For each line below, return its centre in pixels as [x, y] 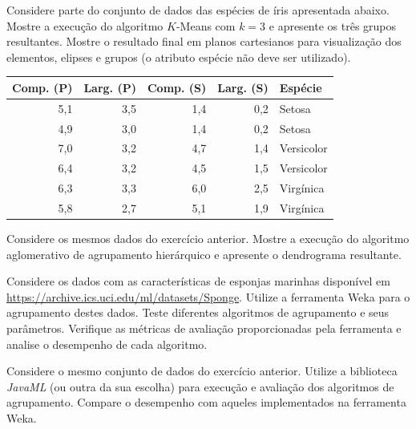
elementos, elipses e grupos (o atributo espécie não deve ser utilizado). [179, 57]
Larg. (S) [243, 87]
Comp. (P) [42, 87]
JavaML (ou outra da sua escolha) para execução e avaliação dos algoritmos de [200, 386]
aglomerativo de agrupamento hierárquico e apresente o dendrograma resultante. [204, 254]
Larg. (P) [110, 87]
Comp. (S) [177, 87]
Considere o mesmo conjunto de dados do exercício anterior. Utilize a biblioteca [202, 371]
